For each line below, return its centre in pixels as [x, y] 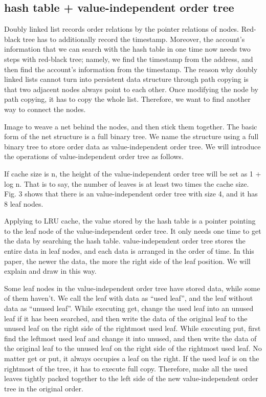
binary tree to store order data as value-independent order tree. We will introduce [132, 146]
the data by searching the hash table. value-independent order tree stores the [125, 241]
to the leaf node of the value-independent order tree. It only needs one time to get [133, 230]
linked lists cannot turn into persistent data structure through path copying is [126, 79]
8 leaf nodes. [24, 203]
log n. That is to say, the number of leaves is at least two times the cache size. [127, 183]
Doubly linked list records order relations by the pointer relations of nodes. [122, 29]
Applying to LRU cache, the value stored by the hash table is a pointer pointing [130, 221]
